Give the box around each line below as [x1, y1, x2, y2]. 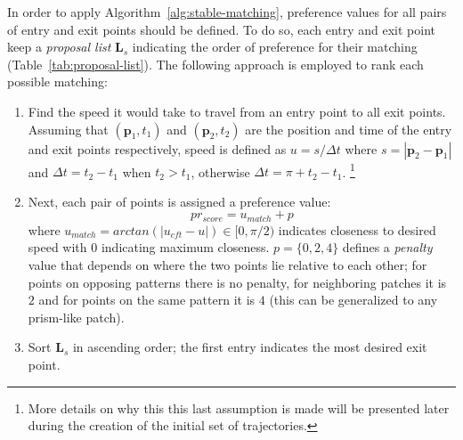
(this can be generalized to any [269, 290, 438, 309]
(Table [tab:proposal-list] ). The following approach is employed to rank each [7, 54, 424, 73]
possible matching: [7, 72, 108, 91]
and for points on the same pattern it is [38, 290, 256, 309]
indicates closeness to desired [278, 220, 436, 239]
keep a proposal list [7, 37, 111, 56]
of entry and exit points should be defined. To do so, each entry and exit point [7, 20, 436, 38]
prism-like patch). [28, 307, 125, 326]
